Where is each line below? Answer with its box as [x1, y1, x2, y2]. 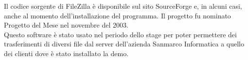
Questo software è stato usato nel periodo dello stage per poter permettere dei [4, 29, 237, 39]
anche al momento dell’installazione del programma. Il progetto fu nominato [4, 10, 231, 20]
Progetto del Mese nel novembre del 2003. [4, 20, 128, 30]
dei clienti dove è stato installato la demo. [4, 48, 129, 58]
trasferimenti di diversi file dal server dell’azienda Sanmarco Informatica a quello [4, 39, 245, 49]
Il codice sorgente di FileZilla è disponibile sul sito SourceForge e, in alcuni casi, [4, 1, 242, 11]
